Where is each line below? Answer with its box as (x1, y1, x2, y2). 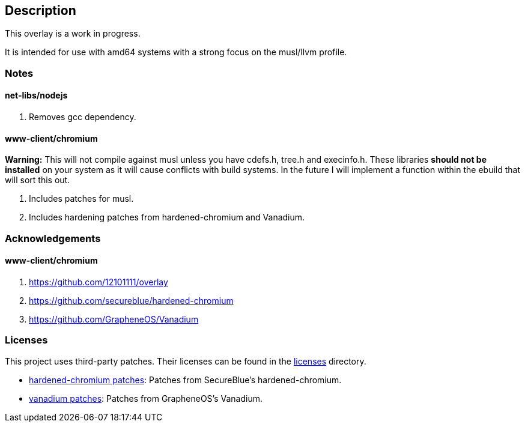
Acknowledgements (5, 232, 101, 244)
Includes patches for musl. (29, 193, 134, 204)
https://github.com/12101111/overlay (29, 276, 168, 287)
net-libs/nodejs (5, 90, 68, 101)
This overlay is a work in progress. (5, 28, 141, 39)
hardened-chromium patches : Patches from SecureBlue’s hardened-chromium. (29, 374, 342, 385)
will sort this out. (5, 175, 70, 186)
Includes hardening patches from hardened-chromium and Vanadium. (29, 212, 305, 223)
